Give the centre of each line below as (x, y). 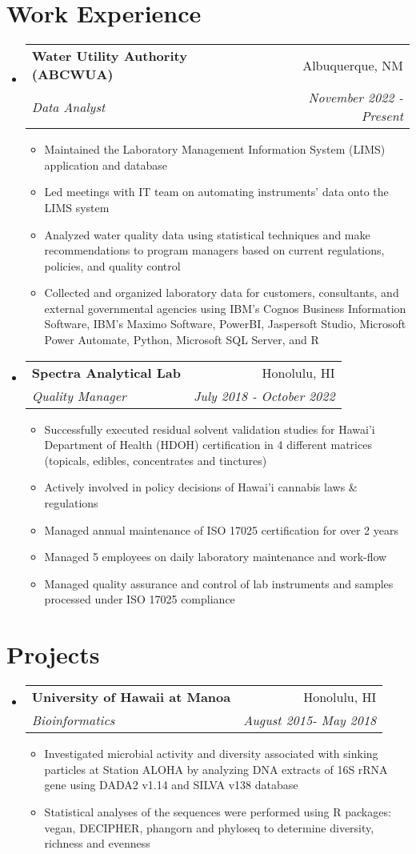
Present (382, 116)
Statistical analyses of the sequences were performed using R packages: (218, 811)
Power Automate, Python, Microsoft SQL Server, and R (182, 340)
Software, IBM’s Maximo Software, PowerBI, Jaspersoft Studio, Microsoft (225, 324)
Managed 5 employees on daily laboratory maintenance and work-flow (216, 557)
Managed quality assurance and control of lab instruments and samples (219, 583)
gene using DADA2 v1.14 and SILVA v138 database (171, 785)
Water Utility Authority (109, 56)
